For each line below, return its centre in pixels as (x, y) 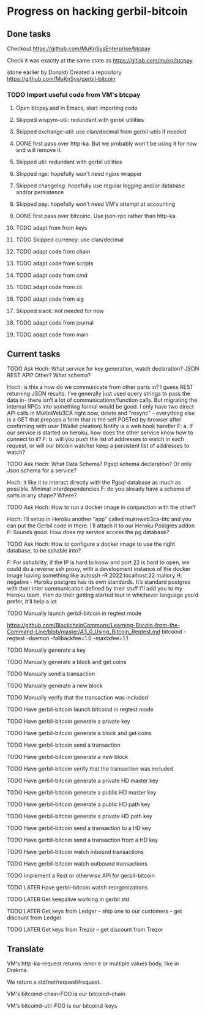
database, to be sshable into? (44, 551)
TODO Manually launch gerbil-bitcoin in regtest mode (74, 613)
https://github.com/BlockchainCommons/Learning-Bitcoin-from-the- (94, 625)
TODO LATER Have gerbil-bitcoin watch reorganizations (77, 888)
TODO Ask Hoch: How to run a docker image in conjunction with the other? (102, 507)
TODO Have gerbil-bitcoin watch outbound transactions (77, 864)
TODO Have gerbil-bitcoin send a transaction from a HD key (83, 840)
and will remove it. (39, 150)
